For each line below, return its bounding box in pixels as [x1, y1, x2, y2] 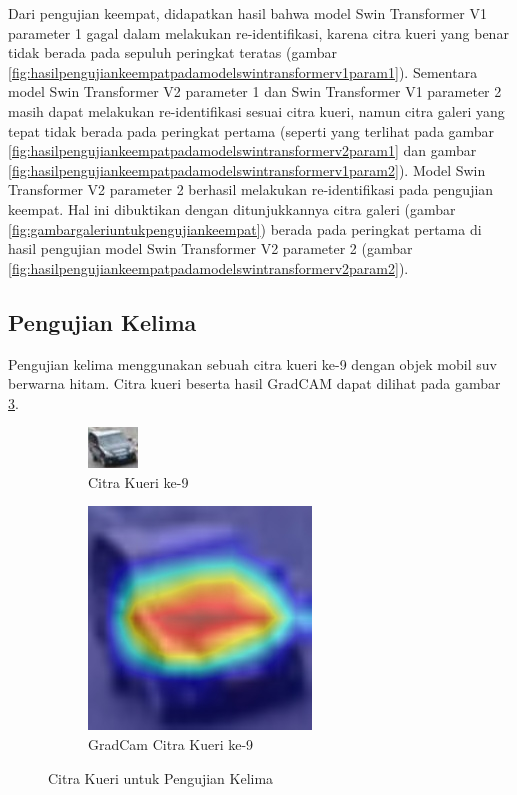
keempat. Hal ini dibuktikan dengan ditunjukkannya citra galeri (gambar [8, 198, 456, 219]
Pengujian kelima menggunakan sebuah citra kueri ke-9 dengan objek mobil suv [8, 353, 497, 374]
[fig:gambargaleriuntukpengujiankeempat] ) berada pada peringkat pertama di [8, 218, 482, 239]
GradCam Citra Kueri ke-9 [88, 734, 254, 755]
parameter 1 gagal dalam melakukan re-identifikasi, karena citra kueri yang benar [8, 22, 509, 43]
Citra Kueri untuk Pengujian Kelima [48, 767, 274, 788]
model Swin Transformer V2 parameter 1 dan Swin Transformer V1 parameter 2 [8, 81, 502, 102]
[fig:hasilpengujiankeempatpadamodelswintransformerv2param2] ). [8, 257, 409, 278]
